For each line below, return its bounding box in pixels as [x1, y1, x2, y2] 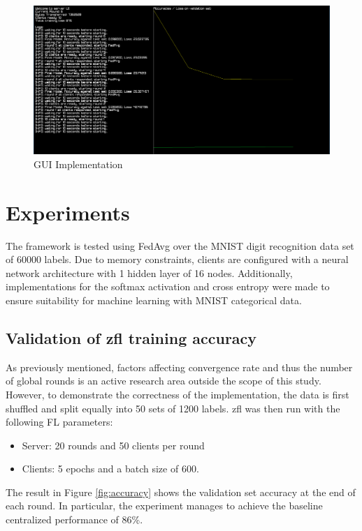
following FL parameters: [6, 414, 113, 429]
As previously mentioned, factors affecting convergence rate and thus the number [6, 359, 353, 374]
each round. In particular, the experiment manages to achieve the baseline [6, 498, 323, 513]
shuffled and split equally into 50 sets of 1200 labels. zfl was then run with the [6, 401, 340, 415]
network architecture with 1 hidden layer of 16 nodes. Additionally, [6, 265, 293, 280]
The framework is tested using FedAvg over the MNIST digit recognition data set [6, 238, 354, 253]
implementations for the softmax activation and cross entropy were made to [6, 279, 330, 294]
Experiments [6, 197, 130, 226]
